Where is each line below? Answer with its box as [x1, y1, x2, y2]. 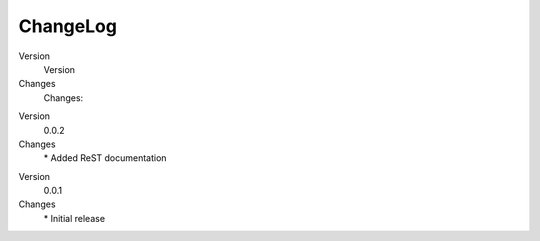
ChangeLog [18, 15, 117, 37]
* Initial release [43, 212, 105, 224]
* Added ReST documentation [43, 152, 167, 164]
